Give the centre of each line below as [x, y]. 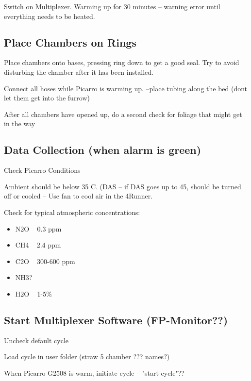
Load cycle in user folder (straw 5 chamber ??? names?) [87, 356]
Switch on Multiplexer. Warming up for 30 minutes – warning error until [112, 6]
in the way [20, 124]
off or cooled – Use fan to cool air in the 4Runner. [78, 196]
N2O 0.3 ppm [38, 228]
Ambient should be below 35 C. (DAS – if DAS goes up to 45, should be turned [123, 186]
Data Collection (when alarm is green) [103, 150]
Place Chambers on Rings [70, 42]
